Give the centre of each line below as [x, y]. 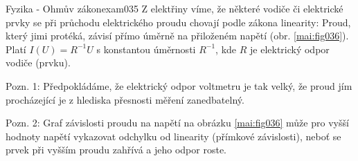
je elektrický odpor [290, 49]
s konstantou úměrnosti [146, 49]
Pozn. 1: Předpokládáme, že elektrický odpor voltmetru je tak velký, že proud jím [179, 85]
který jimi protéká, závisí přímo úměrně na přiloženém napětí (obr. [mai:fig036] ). [177, 36]
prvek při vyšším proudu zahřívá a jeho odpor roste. [116, 150]
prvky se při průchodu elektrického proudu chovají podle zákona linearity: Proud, [178, 22]
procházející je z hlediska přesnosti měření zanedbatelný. [125, 99]
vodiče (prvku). [38, 63]
